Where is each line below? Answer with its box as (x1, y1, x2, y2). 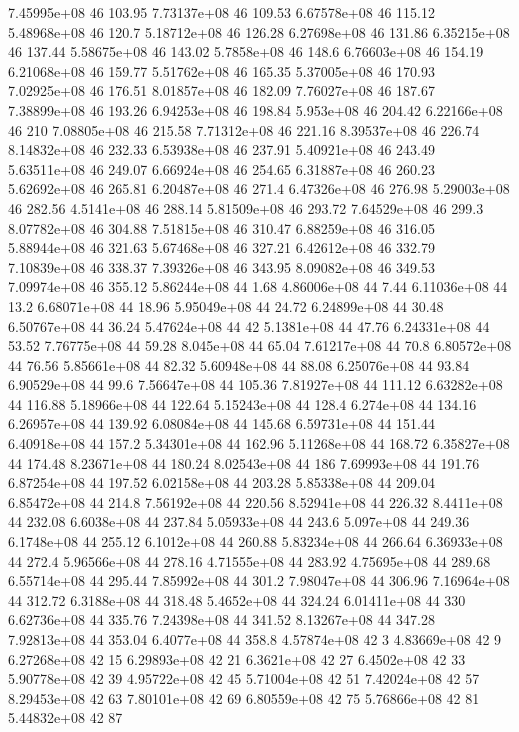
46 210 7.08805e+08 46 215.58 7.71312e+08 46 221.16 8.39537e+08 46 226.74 (8, 119, 480, 140)
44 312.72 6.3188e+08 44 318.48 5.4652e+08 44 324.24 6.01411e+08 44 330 (8, 589, 466, 610)
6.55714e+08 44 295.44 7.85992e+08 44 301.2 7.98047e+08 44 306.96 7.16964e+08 (8, 570, 510, 591)
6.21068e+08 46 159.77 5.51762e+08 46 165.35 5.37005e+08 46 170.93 (8, 60, 435, 81)
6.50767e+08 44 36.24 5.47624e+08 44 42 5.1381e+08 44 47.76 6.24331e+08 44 (8, 315, 490, 336)
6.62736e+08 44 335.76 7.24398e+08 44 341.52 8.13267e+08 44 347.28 (8, 609, 435, 630)
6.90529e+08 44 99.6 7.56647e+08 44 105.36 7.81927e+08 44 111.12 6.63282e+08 (8, 374, 503, 395)
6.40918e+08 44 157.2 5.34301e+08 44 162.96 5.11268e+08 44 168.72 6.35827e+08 (8, 433, 510, 454)
